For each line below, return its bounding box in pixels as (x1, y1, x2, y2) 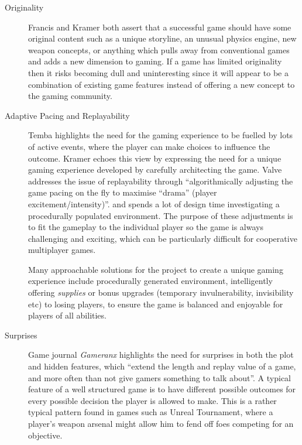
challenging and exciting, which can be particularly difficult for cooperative (28, 232, 297, 244)
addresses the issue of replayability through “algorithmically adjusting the (28, 174, 293, 187)
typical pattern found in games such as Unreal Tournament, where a (28, 406, 273, 418)
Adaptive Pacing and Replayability (5, 109, 130, 121)
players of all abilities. (28, 309, 107, 321)
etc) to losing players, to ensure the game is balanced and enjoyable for (28, 297, 283, 310)
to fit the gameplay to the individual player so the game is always (28, 221, 263, 233)
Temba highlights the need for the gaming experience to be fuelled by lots (28, 129, 293, 141)
